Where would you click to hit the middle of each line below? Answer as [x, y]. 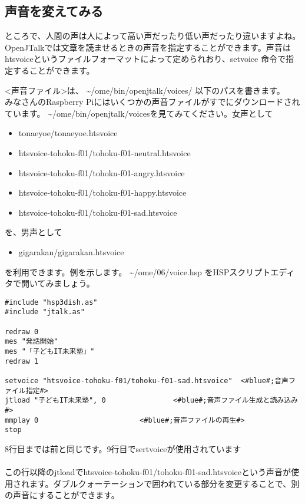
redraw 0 [22, 332]
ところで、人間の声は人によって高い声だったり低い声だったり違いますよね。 [153, 36]
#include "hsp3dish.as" [51, 302]
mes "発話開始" [32, 342]
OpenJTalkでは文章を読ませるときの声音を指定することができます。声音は [148, 47]
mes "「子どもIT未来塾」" [50, 351]
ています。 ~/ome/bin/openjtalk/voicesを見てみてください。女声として [139, 113]
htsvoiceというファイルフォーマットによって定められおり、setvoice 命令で [145, 59]
